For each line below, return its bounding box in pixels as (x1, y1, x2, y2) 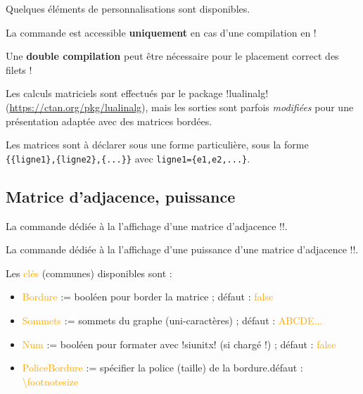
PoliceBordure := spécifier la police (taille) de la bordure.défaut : (22, 360, 303, 375)
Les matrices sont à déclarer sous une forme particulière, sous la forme (6, 137, 309, 152)
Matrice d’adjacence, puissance (6, 185, 236, 207)
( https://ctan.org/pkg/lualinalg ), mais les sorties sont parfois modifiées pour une (6, 99, 354, 114)
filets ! (6, 62, 32, 77)
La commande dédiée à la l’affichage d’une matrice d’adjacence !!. (6, 218, 288, 233)
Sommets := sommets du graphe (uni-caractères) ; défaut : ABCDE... (22, 312, 323, 327)
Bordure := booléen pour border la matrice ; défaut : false (22, 289, 274, 304)
